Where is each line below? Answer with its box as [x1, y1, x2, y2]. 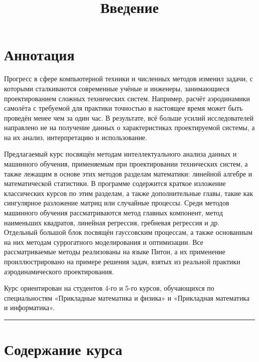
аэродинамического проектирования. [4, 266, 114, 276]
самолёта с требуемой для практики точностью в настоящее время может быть [4, 103, 243, 113]
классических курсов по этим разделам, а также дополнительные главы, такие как [4, 187, 254, 198]
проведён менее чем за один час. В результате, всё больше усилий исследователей [4, 112, 254, 123]
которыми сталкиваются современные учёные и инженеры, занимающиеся [4, 83, 230, 93]
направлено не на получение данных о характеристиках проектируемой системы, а [4, 122, 255, 133]
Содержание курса [4, 339, 123, 360]
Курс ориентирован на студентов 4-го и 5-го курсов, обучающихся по [4, 283, 214, 293]
